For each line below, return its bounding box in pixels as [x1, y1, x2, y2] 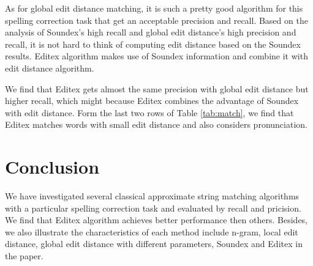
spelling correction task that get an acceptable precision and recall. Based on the [5, 13, 308, 26]
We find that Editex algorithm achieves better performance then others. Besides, [5, 213, 308, 226]
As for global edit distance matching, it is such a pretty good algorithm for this [5, 2, 303, 14]
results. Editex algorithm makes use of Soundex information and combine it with [5, 50, 308, 62]
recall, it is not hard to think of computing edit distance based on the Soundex [5, 37, 301, 50]
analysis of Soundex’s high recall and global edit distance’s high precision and [5, 26, 296, 39]
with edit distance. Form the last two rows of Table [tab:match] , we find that [5, 106, 294, 119]
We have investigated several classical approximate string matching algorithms [5, 190, 300, 202]
